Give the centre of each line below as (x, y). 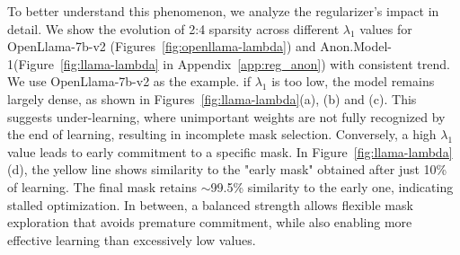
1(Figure (31, 63)
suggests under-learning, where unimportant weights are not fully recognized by (226, 116)
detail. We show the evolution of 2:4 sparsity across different (173, 28)
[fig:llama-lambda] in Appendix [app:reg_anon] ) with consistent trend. (255, 63)
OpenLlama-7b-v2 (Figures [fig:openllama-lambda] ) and (162, 46)
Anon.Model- (356, 46)
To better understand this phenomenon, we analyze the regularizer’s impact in (223, 11)
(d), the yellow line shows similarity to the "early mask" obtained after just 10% (227, 169)
